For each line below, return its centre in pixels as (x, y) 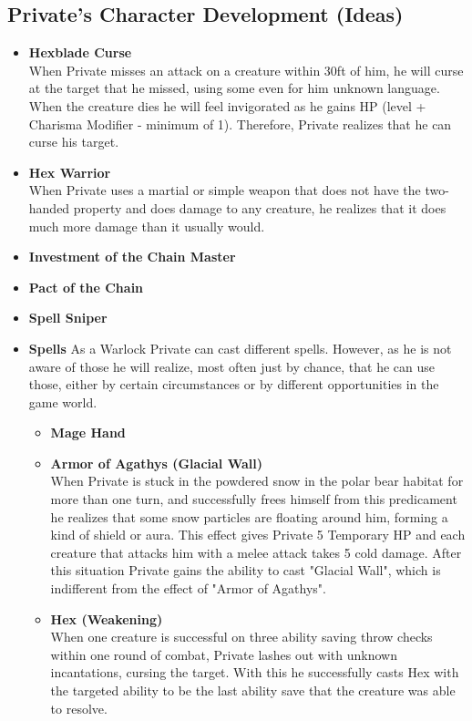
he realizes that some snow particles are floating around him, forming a (249, 516)
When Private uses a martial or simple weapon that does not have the (225, 190)
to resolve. (79, 708)
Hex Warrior (70, 172)
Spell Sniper (68, 318)
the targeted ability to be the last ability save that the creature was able (253, 690)
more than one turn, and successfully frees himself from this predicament (254, 499)
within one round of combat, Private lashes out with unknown (224, 654)
